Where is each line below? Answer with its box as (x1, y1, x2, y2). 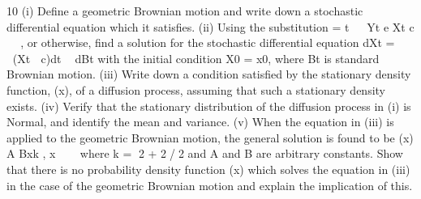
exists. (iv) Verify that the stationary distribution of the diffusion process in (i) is (6, 97, 411, 114)
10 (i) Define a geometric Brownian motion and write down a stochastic (6, 2, 363, 19)
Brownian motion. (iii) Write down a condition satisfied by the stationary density (6, 66, 411, 83)
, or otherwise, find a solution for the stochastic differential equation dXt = (20, 34, 395, 51)
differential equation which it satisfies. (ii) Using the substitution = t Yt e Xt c (6, 18, 415, 35)
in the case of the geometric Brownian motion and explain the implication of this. (6, 176, 413, 193)
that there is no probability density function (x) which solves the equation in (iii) (6, 160, 410, 177)
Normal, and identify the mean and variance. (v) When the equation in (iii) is (6, 113, 394, 130)
